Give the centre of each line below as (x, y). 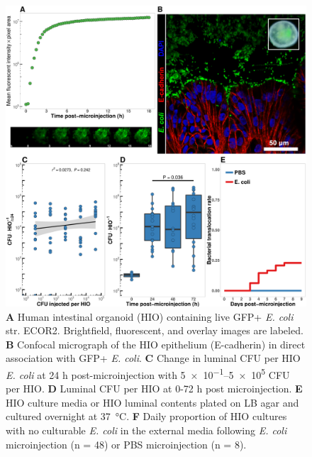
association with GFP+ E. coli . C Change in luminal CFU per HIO (153, 358)
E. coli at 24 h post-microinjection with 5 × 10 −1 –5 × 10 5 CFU (148, 373)
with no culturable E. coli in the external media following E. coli (146, 430)
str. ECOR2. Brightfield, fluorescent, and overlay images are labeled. (155, 330)
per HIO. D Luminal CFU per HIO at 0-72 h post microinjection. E (154, 389)
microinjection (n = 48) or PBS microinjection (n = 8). (126, 444)
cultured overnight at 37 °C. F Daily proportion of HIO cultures (146, 416)
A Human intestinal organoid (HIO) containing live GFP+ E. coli (150, 316)
